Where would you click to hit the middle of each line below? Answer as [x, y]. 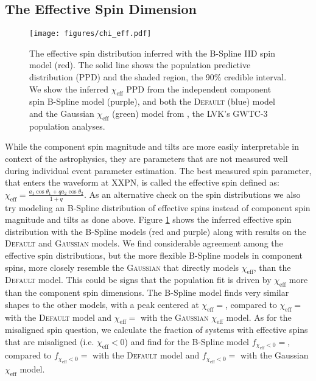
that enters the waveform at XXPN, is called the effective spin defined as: [142, 182]
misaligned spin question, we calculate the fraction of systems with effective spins [156, 330]
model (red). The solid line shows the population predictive [140, 65]
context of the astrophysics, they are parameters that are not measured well [146, 159]
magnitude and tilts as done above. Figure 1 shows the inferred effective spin [148, 219]
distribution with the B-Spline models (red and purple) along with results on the [156, 231]
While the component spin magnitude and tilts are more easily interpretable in [152, 146]
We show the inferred [69, 89]
